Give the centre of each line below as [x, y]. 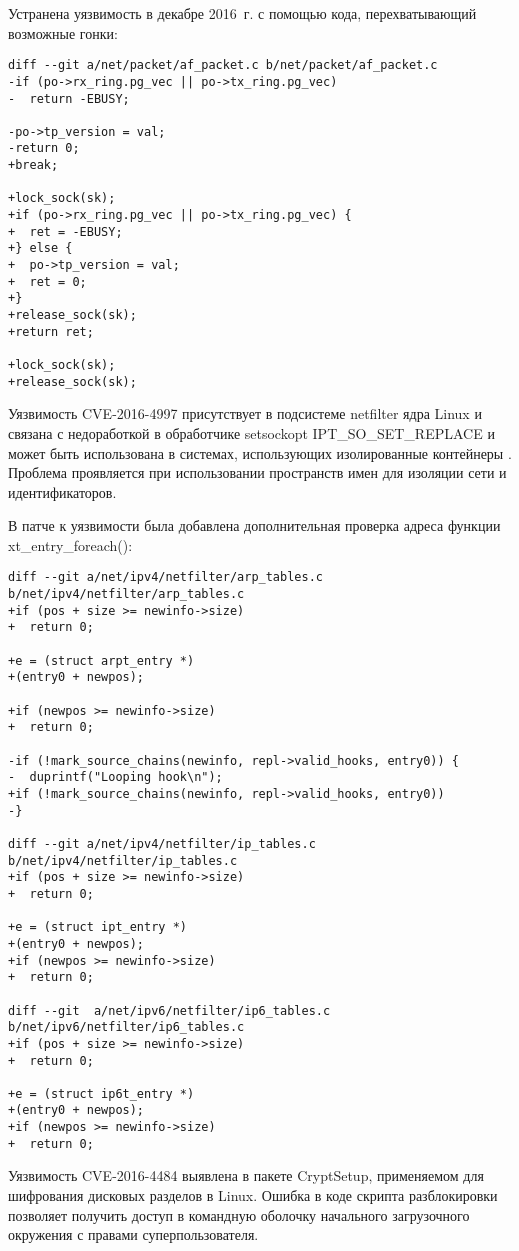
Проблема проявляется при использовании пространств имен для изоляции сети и [257, 472]
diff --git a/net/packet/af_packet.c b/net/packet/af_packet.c [223, 65]
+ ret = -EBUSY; [65, 231]
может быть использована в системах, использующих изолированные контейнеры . [260, 452]
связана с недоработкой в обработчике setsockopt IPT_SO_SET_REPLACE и [251, 432]
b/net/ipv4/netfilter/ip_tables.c [123, 860]
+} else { [40, 248]
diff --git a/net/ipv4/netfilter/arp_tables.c [165, 577]
